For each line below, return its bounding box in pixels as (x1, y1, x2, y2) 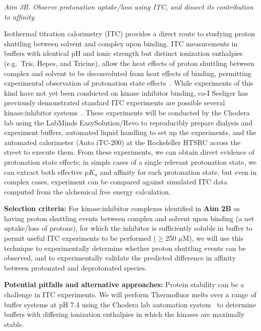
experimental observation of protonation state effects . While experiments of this (4, 78, 253, 88)
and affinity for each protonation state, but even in (100, 166, 257, 177)
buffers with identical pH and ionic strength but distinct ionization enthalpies (4, 48, 243, 58)
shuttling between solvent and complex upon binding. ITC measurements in (4, 38, 238, 48)
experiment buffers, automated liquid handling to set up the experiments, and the (4, 127, 256, 138)
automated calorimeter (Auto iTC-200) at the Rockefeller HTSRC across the (4, 137, 241, 147)
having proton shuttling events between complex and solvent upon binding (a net (4, 213, 254, 223)
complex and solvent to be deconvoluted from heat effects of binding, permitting (4, 68, 251, 78)
